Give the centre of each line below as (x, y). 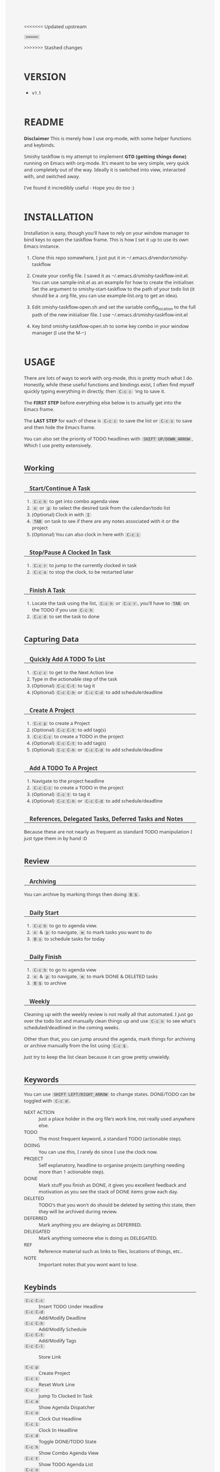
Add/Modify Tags (58, 1341)
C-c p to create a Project (62, 723)
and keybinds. (39, 145)
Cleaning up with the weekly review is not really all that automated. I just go (109, 1014)
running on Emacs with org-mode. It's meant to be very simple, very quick (106, 163)
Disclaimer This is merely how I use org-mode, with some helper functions (108, 138)
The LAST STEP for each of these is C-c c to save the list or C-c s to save (108, 421)
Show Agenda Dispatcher (67, 1408)
